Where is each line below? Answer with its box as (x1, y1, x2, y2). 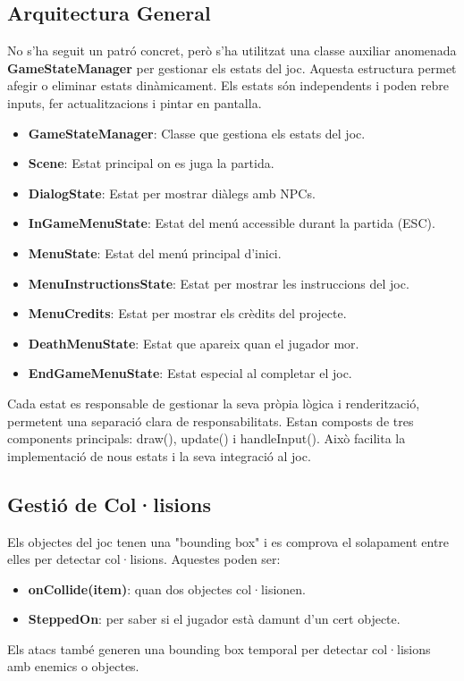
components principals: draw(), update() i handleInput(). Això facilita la (7, 429, 406, 448)
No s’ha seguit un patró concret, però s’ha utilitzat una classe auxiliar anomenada (7, 41, 457, 60)
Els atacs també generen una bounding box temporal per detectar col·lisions (7, 639, 431, 658)
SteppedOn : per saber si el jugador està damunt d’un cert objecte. (28, 610, 401, 628)
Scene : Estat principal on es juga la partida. (28, 154, 274, 172)
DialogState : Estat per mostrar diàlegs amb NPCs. (28, 183, 316, 202)
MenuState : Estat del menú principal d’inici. (28, 243, 282, 262)
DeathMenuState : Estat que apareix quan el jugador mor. (28, 333, 359, 352)
